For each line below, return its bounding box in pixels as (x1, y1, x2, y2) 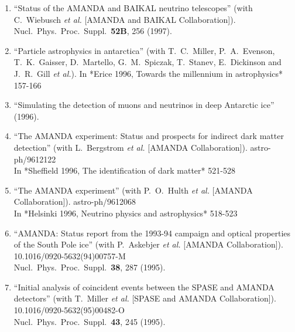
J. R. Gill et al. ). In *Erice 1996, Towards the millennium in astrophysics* (13, 67, 283, 79)
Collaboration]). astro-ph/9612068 (13, 195, 136, 208)
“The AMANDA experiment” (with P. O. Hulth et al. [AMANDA (13, 184, 253, 196)
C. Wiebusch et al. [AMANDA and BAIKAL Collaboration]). (13, 13, 236, 25)
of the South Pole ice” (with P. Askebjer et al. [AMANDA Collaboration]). (13, 238, 283, 250)
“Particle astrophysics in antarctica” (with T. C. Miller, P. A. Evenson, (13, 44, 275, 56)
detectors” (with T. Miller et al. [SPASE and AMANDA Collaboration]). (13, 292, 276, 304)
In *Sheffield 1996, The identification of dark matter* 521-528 (13, 164, 235, 177)
